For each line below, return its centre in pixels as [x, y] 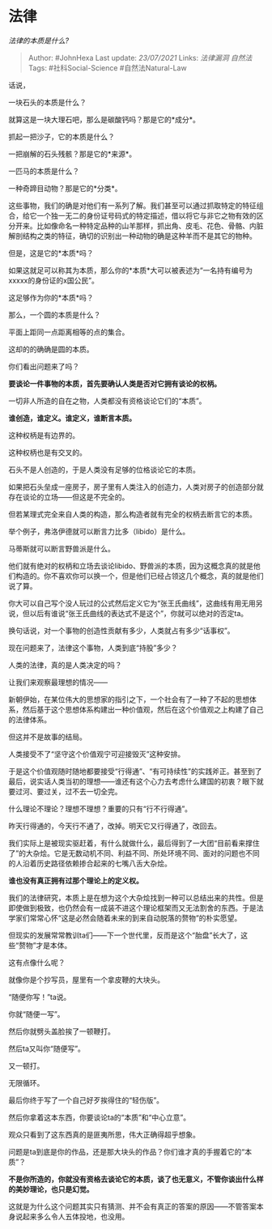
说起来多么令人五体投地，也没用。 [72, 1216]
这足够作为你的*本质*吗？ [51, 297]
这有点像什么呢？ [37, 962]
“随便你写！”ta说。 [40, 997]
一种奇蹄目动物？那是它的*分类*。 [66, 188]
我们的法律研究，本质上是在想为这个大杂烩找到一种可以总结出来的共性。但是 [136, 897]
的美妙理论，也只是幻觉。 [51, 1189]
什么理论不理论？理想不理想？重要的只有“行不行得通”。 [100, 808]
